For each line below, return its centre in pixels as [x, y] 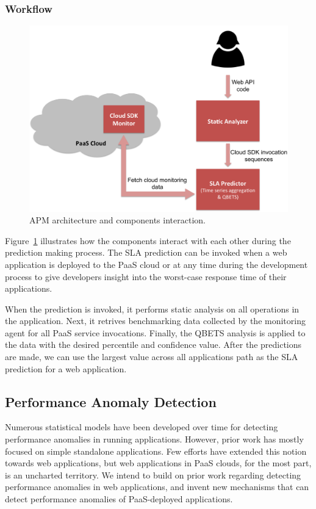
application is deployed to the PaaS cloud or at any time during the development [156, 264]
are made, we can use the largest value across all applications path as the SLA [152, 357]
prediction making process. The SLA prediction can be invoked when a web [146, 252]
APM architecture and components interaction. [117, 220]
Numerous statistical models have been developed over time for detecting [142, 427]
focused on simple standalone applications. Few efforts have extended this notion [156, 451]
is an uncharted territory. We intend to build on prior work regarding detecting [153, 475]
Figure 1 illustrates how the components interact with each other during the [148, 240]
